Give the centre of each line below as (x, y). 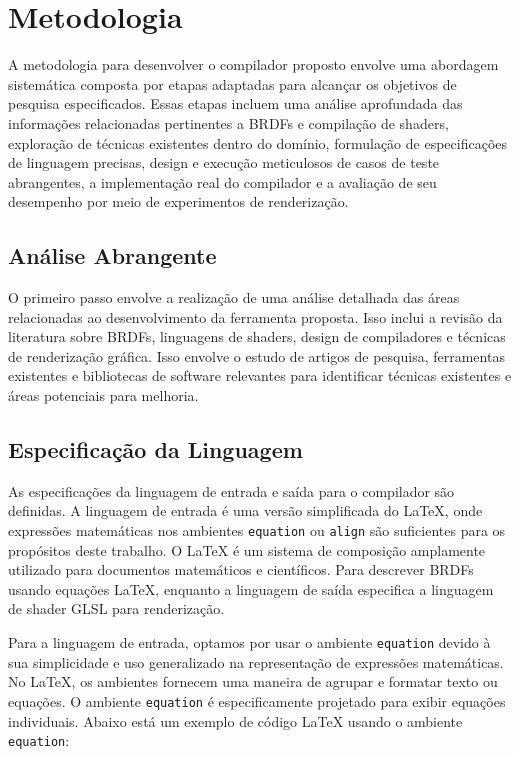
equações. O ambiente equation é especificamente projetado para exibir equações (257, 700)
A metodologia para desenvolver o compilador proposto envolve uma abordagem (253, 64)
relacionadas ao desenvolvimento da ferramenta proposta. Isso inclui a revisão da (255, 316)
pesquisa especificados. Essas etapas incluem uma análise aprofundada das (235, 103)
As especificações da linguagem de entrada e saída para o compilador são (231, 490)
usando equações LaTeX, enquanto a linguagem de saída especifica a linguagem (251, 588)
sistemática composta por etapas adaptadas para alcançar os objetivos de (232, 83)
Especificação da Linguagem (155, 449)
